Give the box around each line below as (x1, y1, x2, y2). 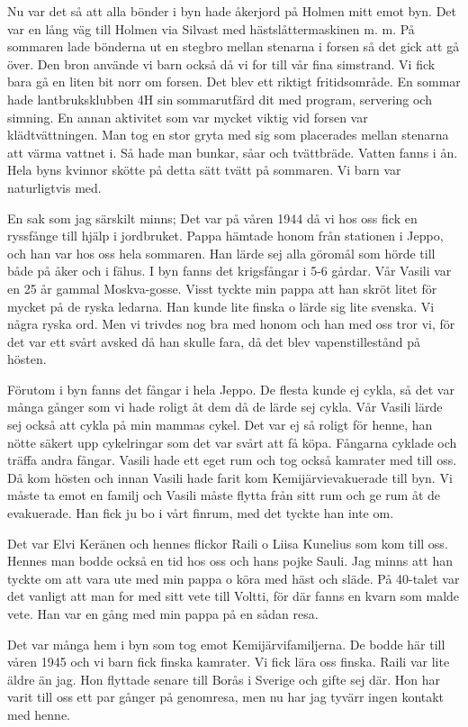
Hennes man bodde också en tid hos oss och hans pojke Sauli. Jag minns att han (7, 551, 454, 570)
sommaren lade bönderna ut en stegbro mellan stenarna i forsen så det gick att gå (7, 37, 460, 56)
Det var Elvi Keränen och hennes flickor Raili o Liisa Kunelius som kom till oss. (7, 533, 448, 552)
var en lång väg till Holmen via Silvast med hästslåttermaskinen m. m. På (7, 19, 415, 38)
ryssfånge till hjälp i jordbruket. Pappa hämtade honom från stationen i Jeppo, (7, 226, 444, 245)
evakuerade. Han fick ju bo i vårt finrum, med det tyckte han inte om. (7, 504, 394, 523)
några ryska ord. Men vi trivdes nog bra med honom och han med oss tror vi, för (7, 314, 455, 333)
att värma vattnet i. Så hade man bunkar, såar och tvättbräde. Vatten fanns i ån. (7, 142, 458, 161)
